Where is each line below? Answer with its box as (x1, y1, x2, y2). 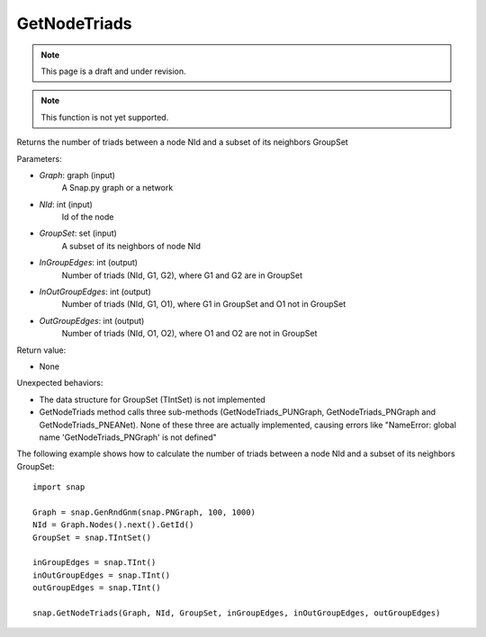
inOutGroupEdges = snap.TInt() (32, 570, 171, 580)
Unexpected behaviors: (16, 378, 103, 389)
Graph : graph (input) (39, 169, 116, 180)
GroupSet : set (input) (39, 228, 117, 238)
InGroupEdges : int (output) (39, 257, 139, 268)
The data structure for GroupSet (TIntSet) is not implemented (39, 394, 265, 405)
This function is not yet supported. (40, 112, 169, 122)
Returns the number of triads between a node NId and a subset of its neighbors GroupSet (16, 137, 348, 148)
